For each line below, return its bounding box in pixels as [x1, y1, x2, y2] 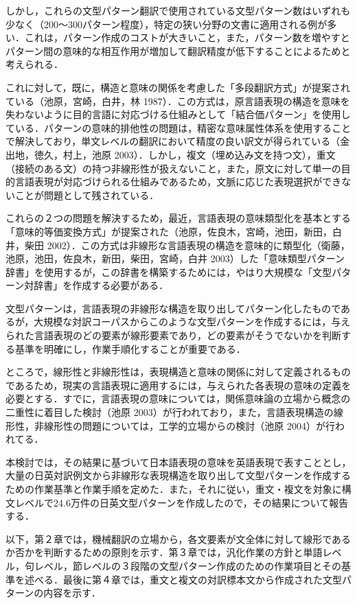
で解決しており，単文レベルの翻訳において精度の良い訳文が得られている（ [5, 134, 341, 148]
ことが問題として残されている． [14, 187, 159, 202]
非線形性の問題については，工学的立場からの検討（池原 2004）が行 [34, 418, 335, 432]
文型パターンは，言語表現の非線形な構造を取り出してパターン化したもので [5, 301, 341, 315]
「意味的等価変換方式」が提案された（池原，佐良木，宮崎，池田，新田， [5, 224, 332, 238]
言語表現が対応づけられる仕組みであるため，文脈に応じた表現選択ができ [14, 174, 342, 189]
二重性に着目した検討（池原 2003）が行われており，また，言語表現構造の [5, 405, 334, 419]
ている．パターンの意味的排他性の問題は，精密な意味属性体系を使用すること [5, 120, 352, 135]
